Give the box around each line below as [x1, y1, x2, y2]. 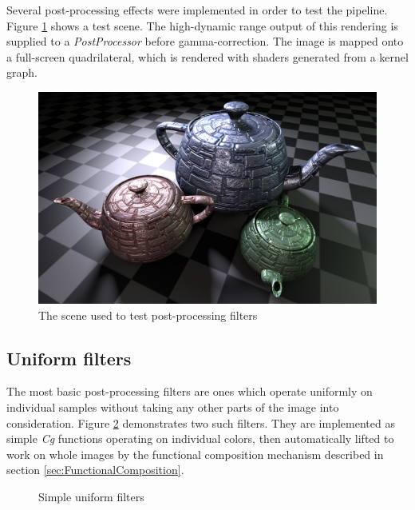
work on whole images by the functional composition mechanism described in [6, 445, 384, 462]
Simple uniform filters [38, 488, 144, 504]
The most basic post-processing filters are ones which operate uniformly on [6, 383, 373, 400]
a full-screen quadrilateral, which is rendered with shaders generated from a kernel [6, 48, 409, 65]
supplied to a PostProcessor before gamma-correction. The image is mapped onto [6, 33, 404, 50]
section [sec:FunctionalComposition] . [6, 461, 184, 478]
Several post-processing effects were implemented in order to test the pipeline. [6, 2, 388, 18]
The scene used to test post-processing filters [38, 306, 258, 323]
